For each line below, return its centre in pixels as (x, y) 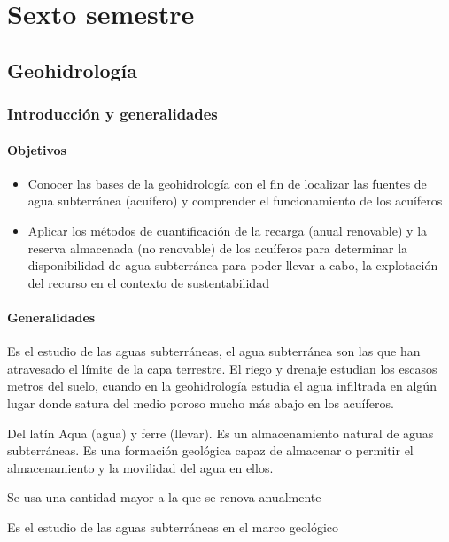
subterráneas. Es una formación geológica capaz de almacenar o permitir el (210, 450)
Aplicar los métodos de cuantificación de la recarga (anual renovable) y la (228, 230)
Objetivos (37, 149)
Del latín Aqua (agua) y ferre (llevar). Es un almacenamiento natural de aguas (221, 433)
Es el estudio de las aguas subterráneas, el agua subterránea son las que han (214, 351)
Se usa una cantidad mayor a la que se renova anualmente (164, 497)
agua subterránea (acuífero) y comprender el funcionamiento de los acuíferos (235, 201)
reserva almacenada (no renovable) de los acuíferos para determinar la (218, 248)
